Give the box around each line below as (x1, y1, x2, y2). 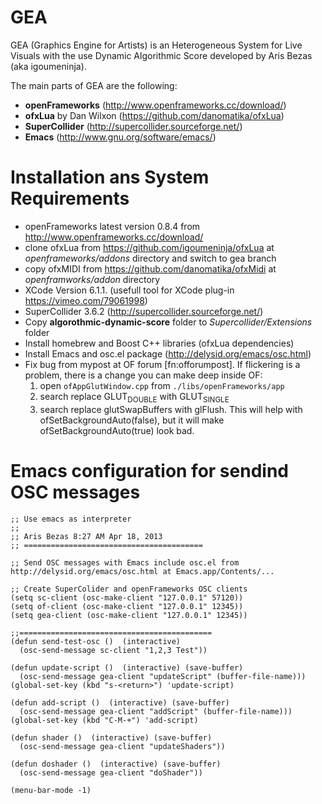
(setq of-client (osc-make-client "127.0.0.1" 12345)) (10, 601, 244, 611)
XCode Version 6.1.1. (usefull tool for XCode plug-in (24, 284, 235, 296)
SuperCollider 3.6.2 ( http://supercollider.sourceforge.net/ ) (24, 305, 264, 317)
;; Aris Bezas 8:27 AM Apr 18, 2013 (10, 531, 163, 541)
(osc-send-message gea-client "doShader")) (19, 767, 203, 778)
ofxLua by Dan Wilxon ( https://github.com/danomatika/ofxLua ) (24, 109, 285, 121)
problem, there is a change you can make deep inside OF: (24, 369, 263, 381)
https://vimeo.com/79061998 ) (24, 294, 148, 306)
